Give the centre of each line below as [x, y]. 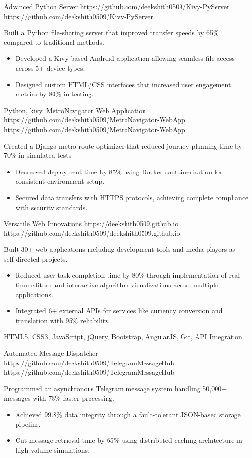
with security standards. [51, 207]
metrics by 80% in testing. [54, 94]
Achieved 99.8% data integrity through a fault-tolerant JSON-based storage [128, 414]
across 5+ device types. [50, 67]
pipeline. [28, 424]
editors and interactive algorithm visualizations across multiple [125, 285]
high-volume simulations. [53, 449]
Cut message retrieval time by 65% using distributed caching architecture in [129, 440]
